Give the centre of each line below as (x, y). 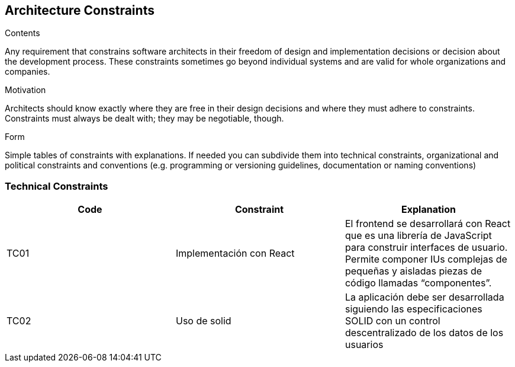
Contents (22, 33)
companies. (28, 72)
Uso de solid (203, 321)
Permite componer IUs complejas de (426, 259)
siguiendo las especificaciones (413, 309)
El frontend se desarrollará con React (428, 224)
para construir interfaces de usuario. (426, 248)
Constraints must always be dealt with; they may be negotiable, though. (144, 119)
